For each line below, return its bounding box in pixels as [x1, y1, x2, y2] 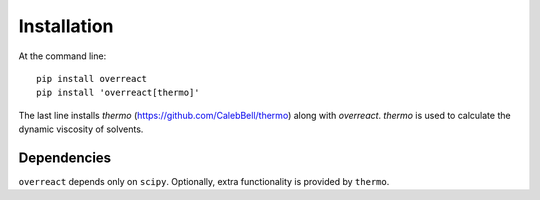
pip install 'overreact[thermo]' [36, 87, 200, 99]
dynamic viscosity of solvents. [18, 123, 144, 135]
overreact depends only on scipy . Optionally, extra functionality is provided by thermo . [18, 176, 390, 188]
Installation [18, 15, 114, 37]
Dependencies [18, 149, 112, 166]
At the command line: [18, 50, 107, 62]
